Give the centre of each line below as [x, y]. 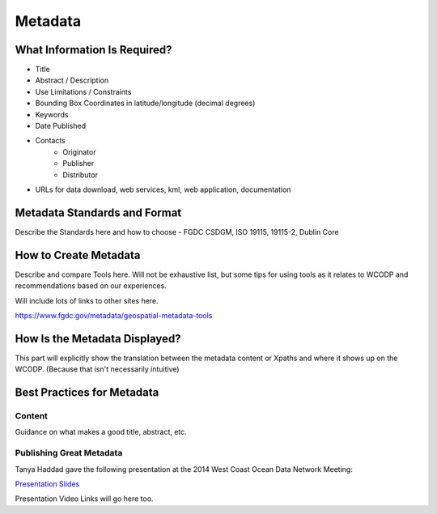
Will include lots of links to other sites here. [87, 300]
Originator [79, 152]
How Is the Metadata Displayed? [98, 339]
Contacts [51, 141]
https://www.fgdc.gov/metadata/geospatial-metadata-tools [114, 315]
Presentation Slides [47, 484]
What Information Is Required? [94, 50]
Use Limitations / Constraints [83, 91]
